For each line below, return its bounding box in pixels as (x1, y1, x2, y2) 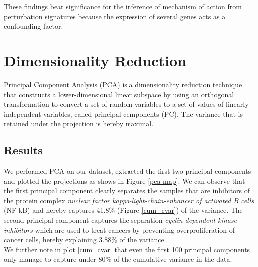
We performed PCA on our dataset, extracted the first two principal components (4, 166, 251, 176)
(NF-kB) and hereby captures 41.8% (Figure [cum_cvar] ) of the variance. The (4, 205, 243, 215)
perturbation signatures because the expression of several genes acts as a (4, 11, 226, 21)
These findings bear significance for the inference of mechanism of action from (4, 1, 242, 11)
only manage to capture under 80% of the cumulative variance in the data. (4, 254, 232, 264)
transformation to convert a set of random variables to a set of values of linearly (4, 99, 249, 109)
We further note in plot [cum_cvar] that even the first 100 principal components (4, 244, 250, 254)
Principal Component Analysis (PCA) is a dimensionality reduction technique (4, 79, 242, 89)
